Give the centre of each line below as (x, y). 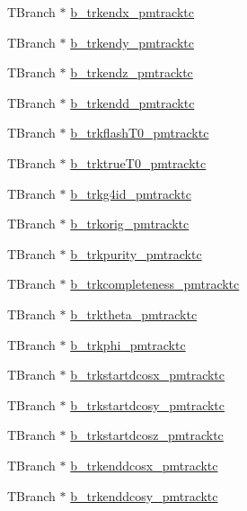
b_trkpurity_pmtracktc (136, 253)
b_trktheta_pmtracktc (134, 314)
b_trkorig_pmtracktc (130, 224)
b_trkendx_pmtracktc (132, 12)
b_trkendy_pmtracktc (132, 42)
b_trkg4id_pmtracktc (131, 193)
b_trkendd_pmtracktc (132, 102)
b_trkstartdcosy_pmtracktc (148, 404)
